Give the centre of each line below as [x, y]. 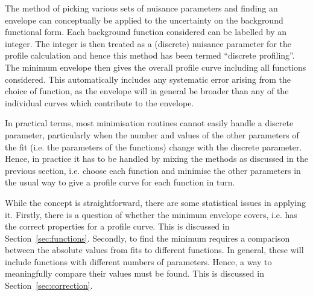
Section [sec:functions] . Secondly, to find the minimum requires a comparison [147, 238]
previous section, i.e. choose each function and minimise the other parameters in [153, 170]
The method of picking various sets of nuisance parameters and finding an [141, 8]
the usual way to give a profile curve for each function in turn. [120, 182]
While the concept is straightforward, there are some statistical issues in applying [155, 202]
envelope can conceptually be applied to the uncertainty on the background [144, 20]
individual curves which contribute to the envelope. [100, 102]
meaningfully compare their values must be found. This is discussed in [134, 273]
